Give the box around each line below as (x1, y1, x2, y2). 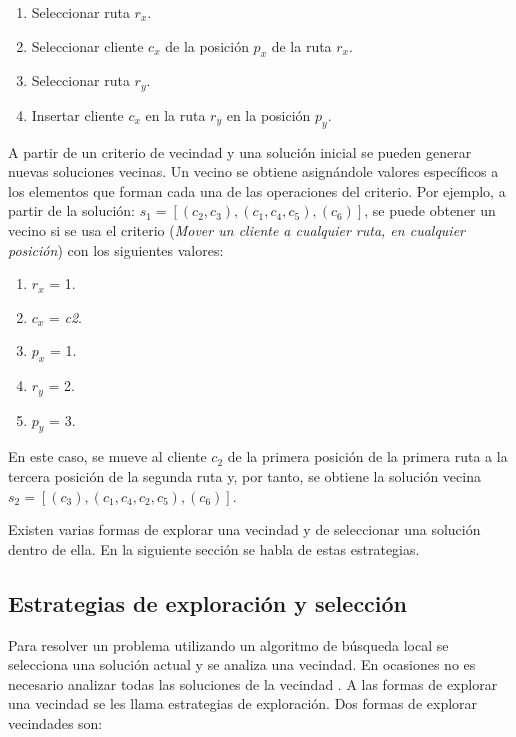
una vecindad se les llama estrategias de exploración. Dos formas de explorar (8, 693, 478, 714)
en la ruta (145, 104, 206, 125)
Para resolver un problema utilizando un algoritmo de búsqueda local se (8, 634, 449, 655)
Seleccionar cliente (31, 35, 144, 56)
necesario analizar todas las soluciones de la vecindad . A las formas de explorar (8, 673, 498, 694)
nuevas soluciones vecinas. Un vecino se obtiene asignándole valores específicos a (8, 161, 499, 182)
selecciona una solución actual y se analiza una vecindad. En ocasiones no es (8, 654, 476, 675)
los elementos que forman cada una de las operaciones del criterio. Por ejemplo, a (8, 180, 506, 201)
